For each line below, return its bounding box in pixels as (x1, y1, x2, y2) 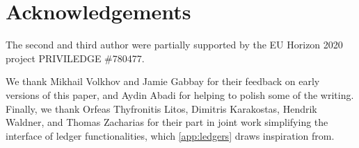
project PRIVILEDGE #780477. (6, 50, 145, 65)
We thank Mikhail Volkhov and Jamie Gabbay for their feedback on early (6, 74, 320, 89)
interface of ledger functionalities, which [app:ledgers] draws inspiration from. (6, 128, 335, 142)
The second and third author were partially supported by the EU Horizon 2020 (6, 37, 343, 52)
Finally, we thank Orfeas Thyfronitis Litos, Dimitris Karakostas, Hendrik (6, 101, 317, 115)
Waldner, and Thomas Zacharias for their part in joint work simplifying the (6, 115, 328, 129)
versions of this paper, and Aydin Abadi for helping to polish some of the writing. (6, 87, 354, 102)
